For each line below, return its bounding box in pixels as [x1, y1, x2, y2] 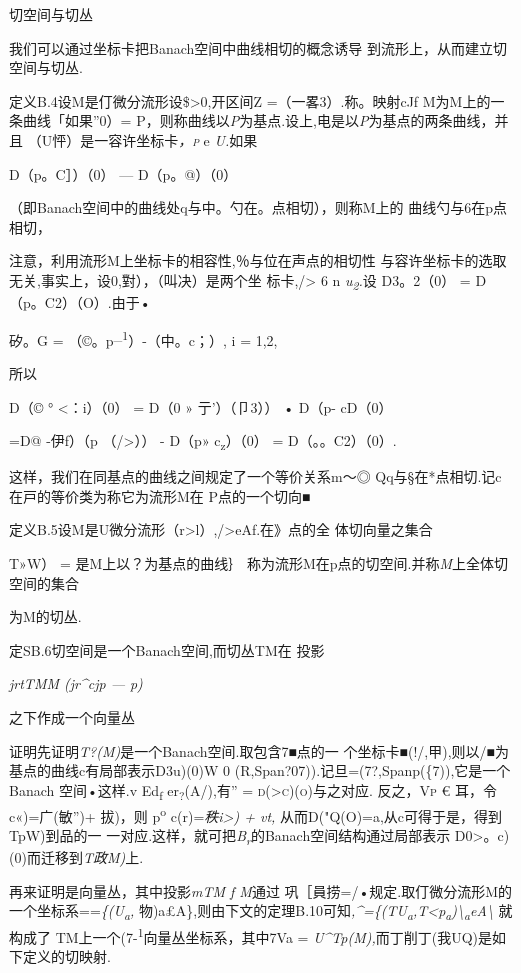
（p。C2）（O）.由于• [9, 292, 151, 313]
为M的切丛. [9, 606, 82, 627]
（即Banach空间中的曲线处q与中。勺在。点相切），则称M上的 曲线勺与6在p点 [9, 197, 507, 218]
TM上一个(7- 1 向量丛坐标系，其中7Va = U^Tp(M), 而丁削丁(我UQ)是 [55, 923, 493, 947]
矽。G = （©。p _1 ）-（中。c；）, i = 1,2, [9, 326, 278, 350]
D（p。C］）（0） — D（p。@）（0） [9, 163, 238, 184]
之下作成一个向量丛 [9, 706, 135, 727]
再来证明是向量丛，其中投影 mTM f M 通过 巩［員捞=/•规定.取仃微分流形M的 [9, 880, 513, 901]
